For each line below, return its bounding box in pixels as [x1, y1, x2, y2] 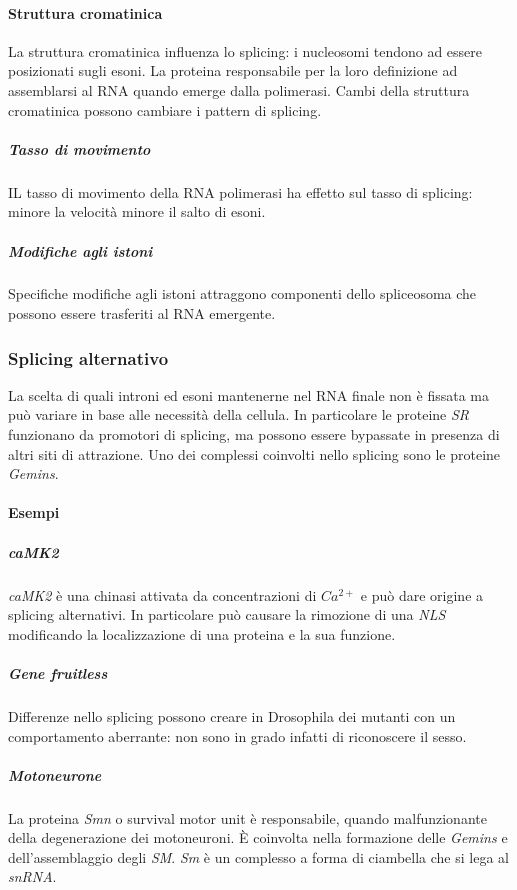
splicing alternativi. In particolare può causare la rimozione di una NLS [8, 604, 446, 625]
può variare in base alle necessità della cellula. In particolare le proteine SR [8, 404, 470, 425]
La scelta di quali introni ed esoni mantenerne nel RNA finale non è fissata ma [8, 384, 490, 405]
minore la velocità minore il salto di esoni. [8, 201, 266, 222]
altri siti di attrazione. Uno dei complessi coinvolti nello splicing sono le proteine [8, 443, 501, 464]
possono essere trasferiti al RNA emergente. [8, 303, 276, 324]
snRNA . [8, 866, 57, 887]
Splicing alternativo [8, 345, 169, 370]
